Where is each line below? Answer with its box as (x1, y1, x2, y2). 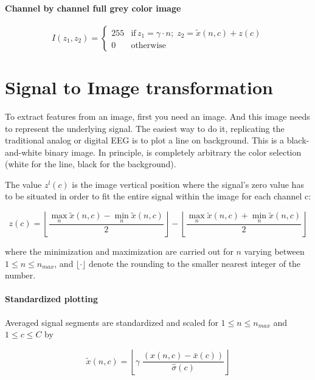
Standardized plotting (5, 292, 99, 305)
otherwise (131, 41, 167, 50)
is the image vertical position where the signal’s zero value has (72, 178, 304, 190)
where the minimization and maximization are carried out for (5, 245, 234, 258)
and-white (5, 145, 42, 158)
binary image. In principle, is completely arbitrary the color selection (44, 145, 302, 158)
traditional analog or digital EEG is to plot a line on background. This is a (5, 134, 285, 147)
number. (5, 269, 36, 282)
